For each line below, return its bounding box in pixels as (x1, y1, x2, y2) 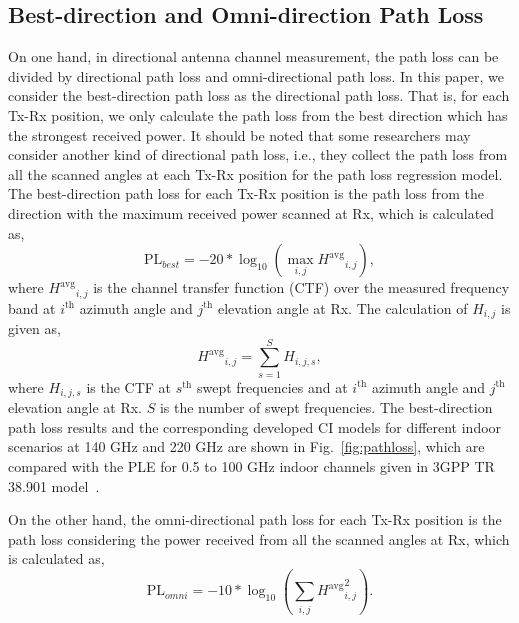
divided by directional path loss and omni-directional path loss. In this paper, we (8, 65, 504, 86)
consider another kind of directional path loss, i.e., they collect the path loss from (8, 144, 508, 165)
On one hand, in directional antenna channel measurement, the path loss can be (8, 46, 499, 67)
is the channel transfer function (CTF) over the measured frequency (93, 277, 510, 298)
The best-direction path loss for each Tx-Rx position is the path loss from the (8, 183, 485, 204)
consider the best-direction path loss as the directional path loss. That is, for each (8, 85, 510, 106)
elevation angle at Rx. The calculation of (218, 297, 468, 318)
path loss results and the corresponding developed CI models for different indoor (8, 416, 502, 437)
